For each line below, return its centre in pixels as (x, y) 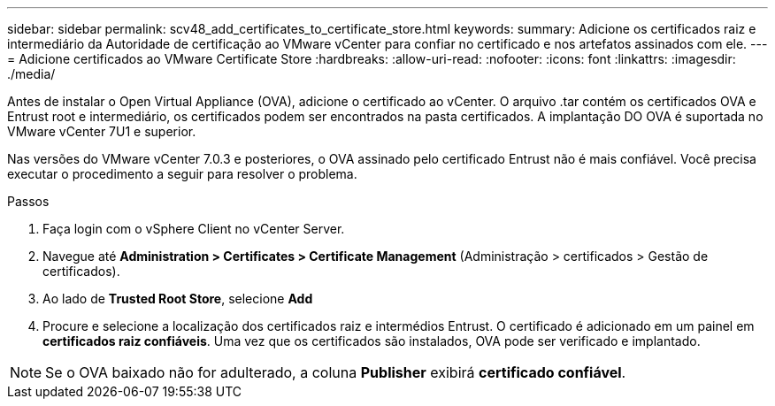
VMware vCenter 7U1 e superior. (102, 131)
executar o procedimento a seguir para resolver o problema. (182, 174)
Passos (28, 201)
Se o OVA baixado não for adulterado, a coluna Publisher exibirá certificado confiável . (336, 372)
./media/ (31, 74)
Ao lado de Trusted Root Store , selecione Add (178, 299)
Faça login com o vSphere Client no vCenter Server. (194, 229)
